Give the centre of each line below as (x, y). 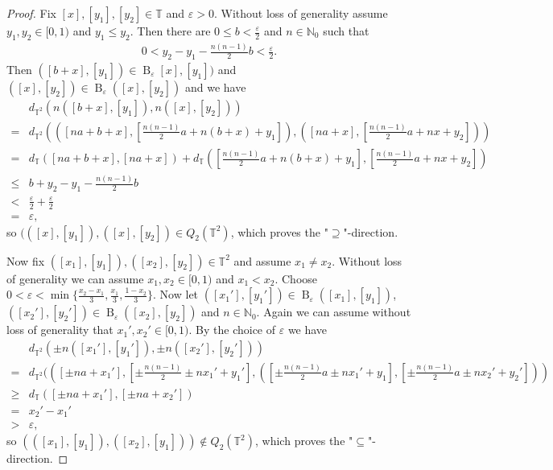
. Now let (176, 294)
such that (346, 31)
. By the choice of (232, 330)
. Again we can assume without (334, 312)
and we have (215, 87)
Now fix (26, 260)
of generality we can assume (75, 278)
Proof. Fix (31, 13)
